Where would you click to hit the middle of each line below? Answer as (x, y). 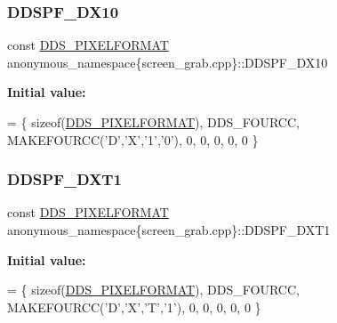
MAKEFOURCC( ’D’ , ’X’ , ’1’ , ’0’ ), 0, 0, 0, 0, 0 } (133, 139)
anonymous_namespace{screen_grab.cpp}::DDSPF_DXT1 (169, 230)
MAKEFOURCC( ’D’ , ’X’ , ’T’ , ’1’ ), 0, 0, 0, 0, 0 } (134, 307)
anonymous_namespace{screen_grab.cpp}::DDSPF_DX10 (168, 62)
